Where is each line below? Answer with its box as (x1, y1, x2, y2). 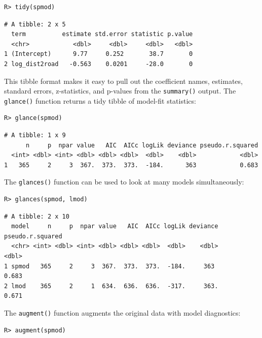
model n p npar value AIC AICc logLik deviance (11, 223, 218, 230)
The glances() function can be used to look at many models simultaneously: (4, 176, 244, 187)
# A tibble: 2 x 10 (4, 212, 69, 220)
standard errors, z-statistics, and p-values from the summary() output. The (4, 85, 236, 96)
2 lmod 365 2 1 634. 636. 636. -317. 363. (4, 282, 218, 290)
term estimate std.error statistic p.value (11, 30, 193, 38)
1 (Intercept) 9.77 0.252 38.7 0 (4, 50, 193, 58)
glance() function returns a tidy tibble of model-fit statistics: (4, 95, 196, 106)
